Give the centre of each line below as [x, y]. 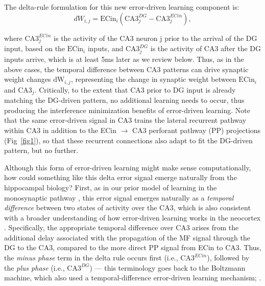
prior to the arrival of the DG [211, 38]
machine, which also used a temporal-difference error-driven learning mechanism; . [133, 278]
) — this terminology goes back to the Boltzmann [167, 267]
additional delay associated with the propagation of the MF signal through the [127, 237]
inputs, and [105, 48]
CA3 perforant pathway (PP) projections [197, 130]
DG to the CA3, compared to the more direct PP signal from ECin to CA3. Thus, [133, 247]
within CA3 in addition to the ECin [60, 130]
